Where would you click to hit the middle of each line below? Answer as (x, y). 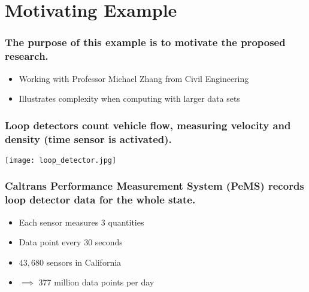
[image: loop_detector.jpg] (61, 160)
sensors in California (84, 262)
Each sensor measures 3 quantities (81, 222)
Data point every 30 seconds (71, 242)
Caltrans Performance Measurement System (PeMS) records (154, 186)
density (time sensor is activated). (88, 139)
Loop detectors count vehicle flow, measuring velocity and (148, 125)
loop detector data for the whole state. (100, 200)
